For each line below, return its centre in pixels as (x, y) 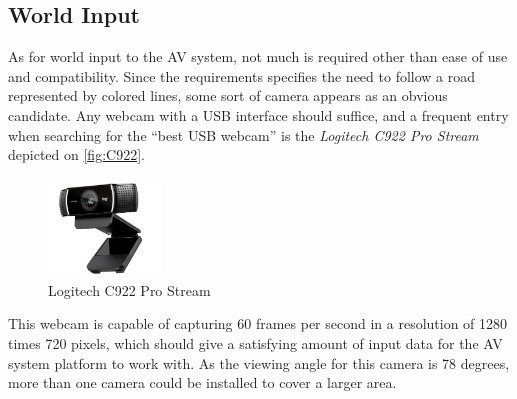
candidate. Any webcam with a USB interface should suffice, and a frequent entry (258, 114)
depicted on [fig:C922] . (76, 154)
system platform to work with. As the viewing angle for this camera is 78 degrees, (259, 362)
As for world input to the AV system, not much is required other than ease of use (258, 56)
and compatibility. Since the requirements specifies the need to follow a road (242, 75)
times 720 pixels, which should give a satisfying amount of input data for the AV (255, 342)
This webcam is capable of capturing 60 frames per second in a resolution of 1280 (258, 323)
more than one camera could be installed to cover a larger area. (202, 382)
